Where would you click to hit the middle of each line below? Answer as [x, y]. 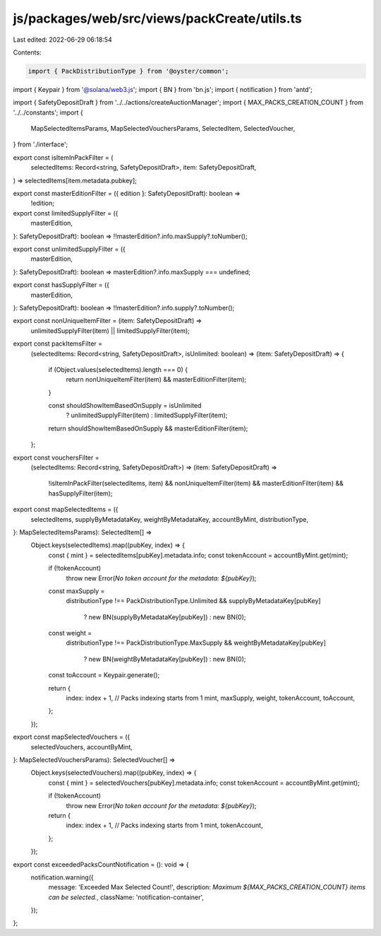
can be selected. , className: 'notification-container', [126, 897]
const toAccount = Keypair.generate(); [104, 675]
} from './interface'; [41, 144]
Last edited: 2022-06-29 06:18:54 [62, 40]
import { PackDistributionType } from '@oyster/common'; [128, 71]
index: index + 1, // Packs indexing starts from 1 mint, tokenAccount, [164, 825]
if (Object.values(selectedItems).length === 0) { [118, 369]
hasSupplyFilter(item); [80, 493]
